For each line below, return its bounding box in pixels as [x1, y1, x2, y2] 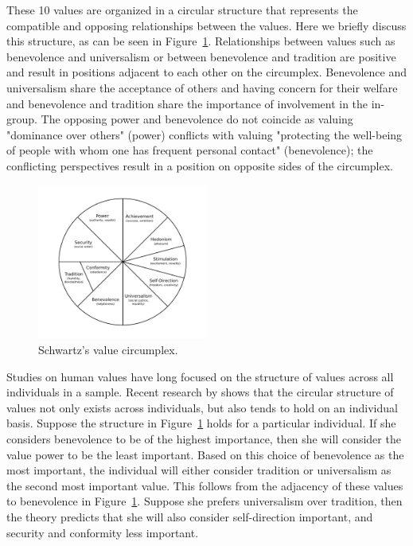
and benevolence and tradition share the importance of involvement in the [6, 95, 368, 111]
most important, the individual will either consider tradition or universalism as [6, 462, 392, 478]
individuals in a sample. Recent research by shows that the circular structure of [6, 384, 394, 400]
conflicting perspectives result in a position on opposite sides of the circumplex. [6, 157, 393, 174]
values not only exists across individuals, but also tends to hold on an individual [6, 399, 398, 415]
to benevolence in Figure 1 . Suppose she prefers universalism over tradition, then [6, 493, 403, 509]
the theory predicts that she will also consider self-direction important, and [6, 509, 373, 525]
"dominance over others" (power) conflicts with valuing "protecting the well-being [6, 126, 403, 142]
